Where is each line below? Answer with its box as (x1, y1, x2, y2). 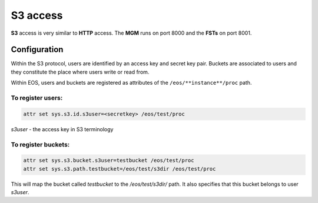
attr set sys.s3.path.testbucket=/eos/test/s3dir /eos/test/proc (23, 165, 216, 172)
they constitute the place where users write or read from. (11, 68, 150, 75)
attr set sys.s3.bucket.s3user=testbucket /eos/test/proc (23, 157, 194, 164)
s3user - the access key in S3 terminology (11, 125, 114, 132)
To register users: (11, 94, 63, 102)
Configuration (11, 45, 64, 55)
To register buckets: (11, 140, 70, 148)
